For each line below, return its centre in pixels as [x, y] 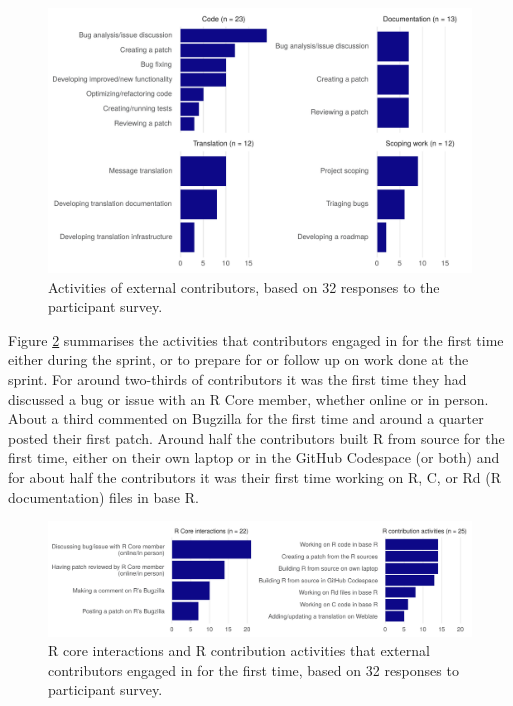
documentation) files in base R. [103, 496]
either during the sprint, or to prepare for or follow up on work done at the [238, 359]
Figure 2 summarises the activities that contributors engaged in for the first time [256, 339]
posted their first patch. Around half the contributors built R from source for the [256, 437]
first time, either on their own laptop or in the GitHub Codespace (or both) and [254, 457]
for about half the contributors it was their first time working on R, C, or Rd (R [255, 476]
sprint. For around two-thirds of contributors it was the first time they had [237, 378]
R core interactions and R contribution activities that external [239, 650]
